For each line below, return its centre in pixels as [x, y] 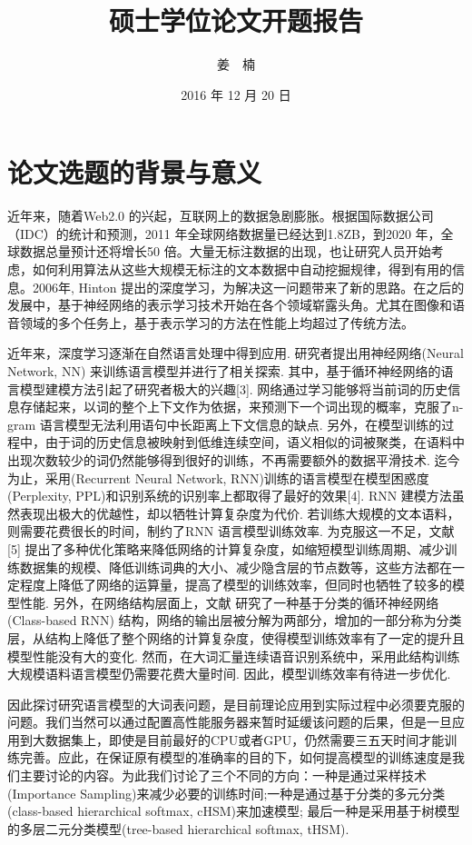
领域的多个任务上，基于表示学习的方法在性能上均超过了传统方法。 [216, 322]
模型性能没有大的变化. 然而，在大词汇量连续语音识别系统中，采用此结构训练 [234, 656]
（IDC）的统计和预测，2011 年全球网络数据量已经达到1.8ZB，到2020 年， [224, 233]
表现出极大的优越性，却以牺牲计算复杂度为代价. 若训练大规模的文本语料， [240, 513]
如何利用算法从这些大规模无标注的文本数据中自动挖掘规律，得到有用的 [242, 269]
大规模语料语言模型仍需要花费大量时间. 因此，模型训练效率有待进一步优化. [229, 674]
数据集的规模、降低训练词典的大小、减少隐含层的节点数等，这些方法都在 [236, 567]
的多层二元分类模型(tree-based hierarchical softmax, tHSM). [178, 828]
